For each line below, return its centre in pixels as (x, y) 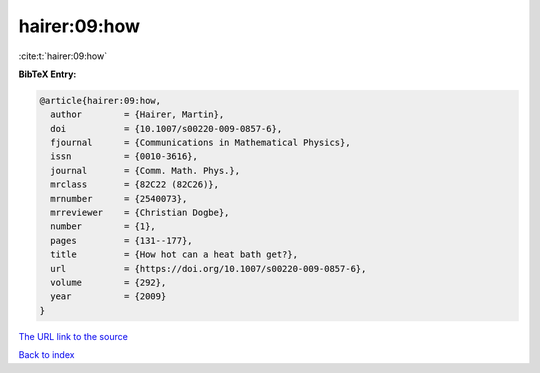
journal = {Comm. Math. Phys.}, (145, 170)
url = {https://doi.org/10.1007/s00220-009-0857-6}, (208, 268)
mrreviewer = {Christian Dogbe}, (140, 213)
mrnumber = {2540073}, (119, 198)
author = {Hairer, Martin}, (137, 114)
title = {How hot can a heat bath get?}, (174, 254)
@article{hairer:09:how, (100, 100)
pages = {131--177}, (122, 240)
